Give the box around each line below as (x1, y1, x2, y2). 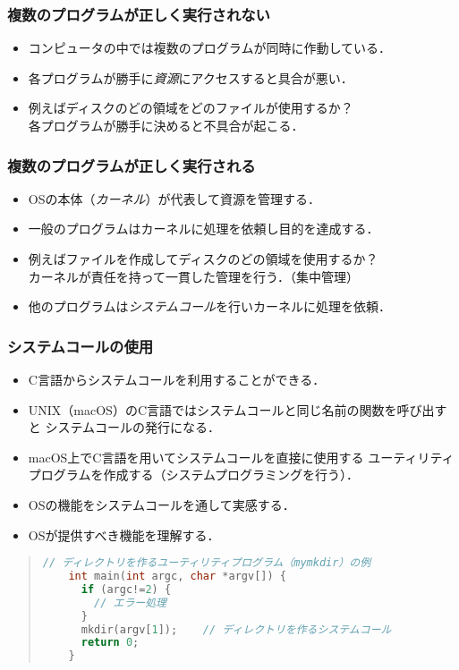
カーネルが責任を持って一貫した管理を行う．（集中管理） (28, 267, 359, 285)
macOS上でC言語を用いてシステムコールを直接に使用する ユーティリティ (28, 447, 455, 466)
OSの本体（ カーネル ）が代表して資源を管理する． (28, 189, 321, 208)
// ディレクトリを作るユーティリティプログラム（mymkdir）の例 (42, 556, 371, 570)
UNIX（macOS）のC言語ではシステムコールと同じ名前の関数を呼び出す (28, 400, 447, 419)
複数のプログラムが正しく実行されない (7, 3, 270, 25)
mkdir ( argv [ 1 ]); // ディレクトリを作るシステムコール (81, 623, 392, 636)
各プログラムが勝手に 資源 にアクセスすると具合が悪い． (28, 68, 353, 87)
